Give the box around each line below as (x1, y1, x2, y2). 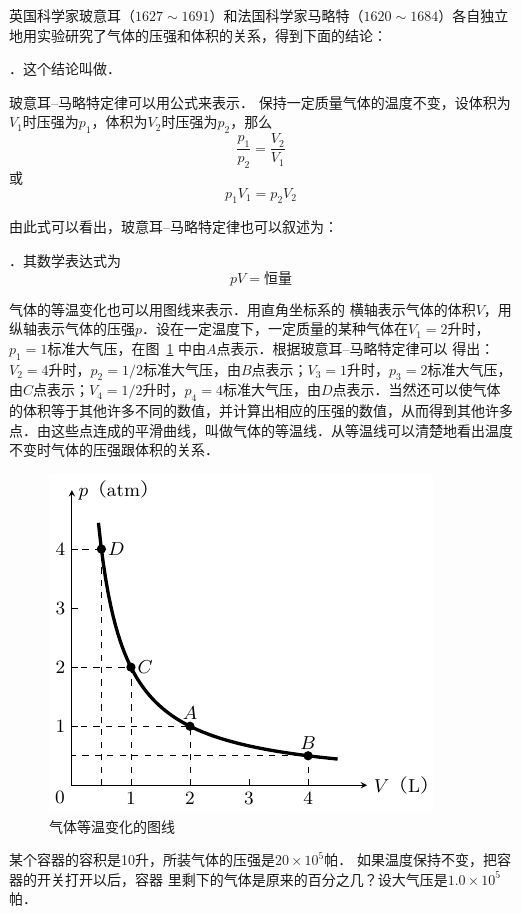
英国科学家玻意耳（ (9, 5, 135, 25)
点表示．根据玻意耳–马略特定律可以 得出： (216, 337, 495, 358)
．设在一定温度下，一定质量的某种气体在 (142, 318, 409, 339)
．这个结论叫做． (9, 58, 121, 79)
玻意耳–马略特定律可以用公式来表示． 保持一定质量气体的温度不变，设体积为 (9, 91, 511, 112)
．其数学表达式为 (9, 250, 121, 271)
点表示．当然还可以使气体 (332, 379, 501, 400)
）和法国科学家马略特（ (209, 5, 364, 25)
